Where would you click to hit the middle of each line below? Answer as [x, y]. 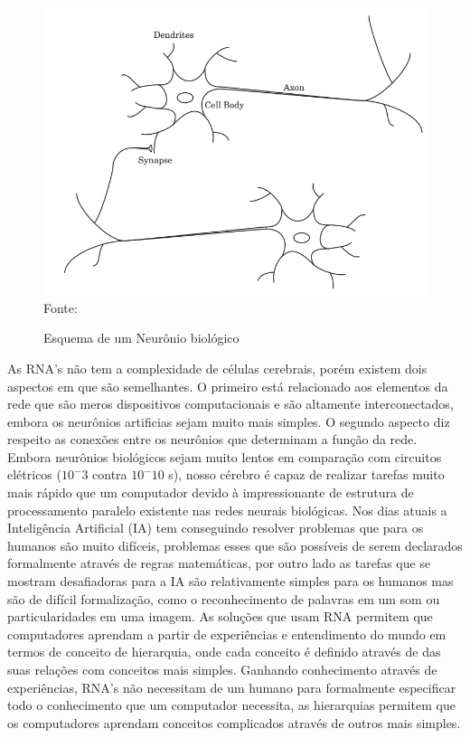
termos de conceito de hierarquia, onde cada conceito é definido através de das [224, 652]
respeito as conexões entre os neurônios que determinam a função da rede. [212, 439]
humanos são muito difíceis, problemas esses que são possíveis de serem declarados [235, 545]
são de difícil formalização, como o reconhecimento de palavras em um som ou [224, 598]
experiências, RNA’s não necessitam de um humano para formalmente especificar [232, 687]
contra [110, 474]
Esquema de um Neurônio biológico [141, 338]
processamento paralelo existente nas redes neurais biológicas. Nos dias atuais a [227, 510]
